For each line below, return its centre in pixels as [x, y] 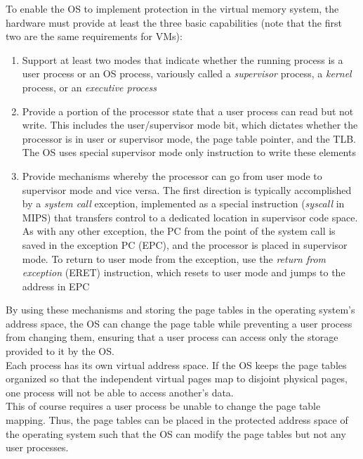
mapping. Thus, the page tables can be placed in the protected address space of [177, 420]
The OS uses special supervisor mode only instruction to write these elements [189, 152]
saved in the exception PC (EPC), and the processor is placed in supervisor [185, 244]
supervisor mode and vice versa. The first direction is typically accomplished [187, 189]
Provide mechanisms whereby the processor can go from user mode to [172, 175]
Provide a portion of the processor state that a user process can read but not [188, 111]
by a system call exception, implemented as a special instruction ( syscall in [183, 203]
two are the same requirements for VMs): [94, 36]
